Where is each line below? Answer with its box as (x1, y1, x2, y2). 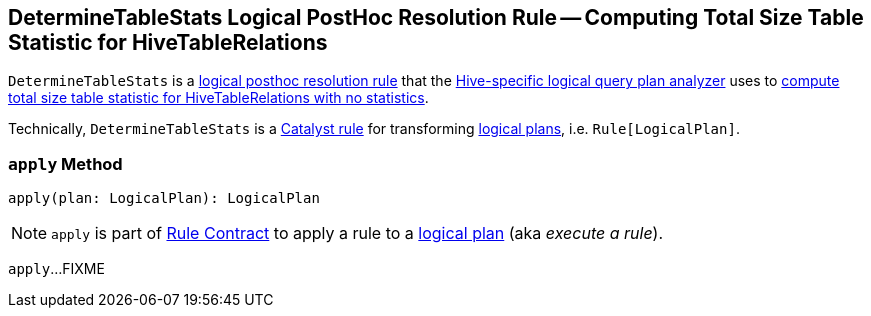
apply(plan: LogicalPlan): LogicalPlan (8, 190, 320, 207)
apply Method (8, 153, 123, 174)
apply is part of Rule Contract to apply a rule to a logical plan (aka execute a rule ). (51, 223, 664, 244)
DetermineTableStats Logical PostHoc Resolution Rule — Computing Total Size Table (8, 5, 864, 30)
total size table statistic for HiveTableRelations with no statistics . (8, 89, 429, 107)
